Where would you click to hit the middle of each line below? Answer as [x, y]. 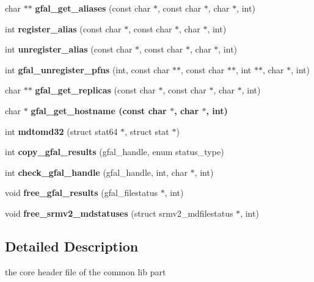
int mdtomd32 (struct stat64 [61, 131]
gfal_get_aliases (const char [93, 8]
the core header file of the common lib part [86, 271]
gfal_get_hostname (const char [99, 110]
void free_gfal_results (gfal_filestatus [82, 193]
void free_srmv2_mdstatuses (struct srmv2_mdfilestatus [119, 213]
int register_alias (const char [63, 28]
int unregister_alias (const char [69, 49]
